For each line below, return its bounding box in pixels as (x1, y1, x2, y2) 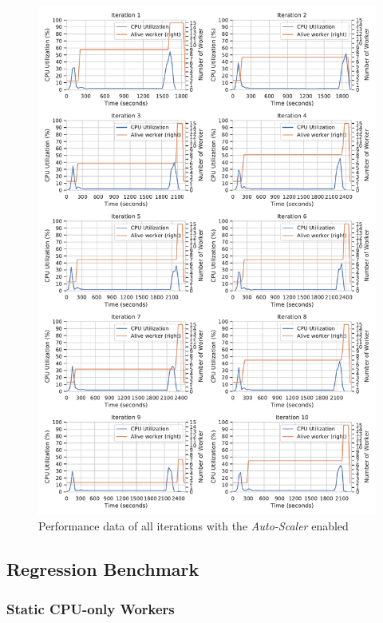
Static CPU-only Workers (6, 598, 175, 618)
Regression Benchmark (6, 557, 199, 581)
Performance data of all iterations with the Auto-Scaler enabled (38, 518, 349, 534)
